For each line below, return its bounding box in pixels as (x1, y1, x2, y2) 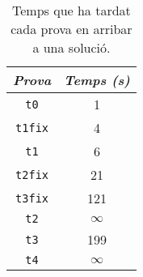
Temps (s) (64, 70, 130, 89)
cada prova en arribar (11, 19, 132, 38)
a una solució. (32, 38, 111, 57)
